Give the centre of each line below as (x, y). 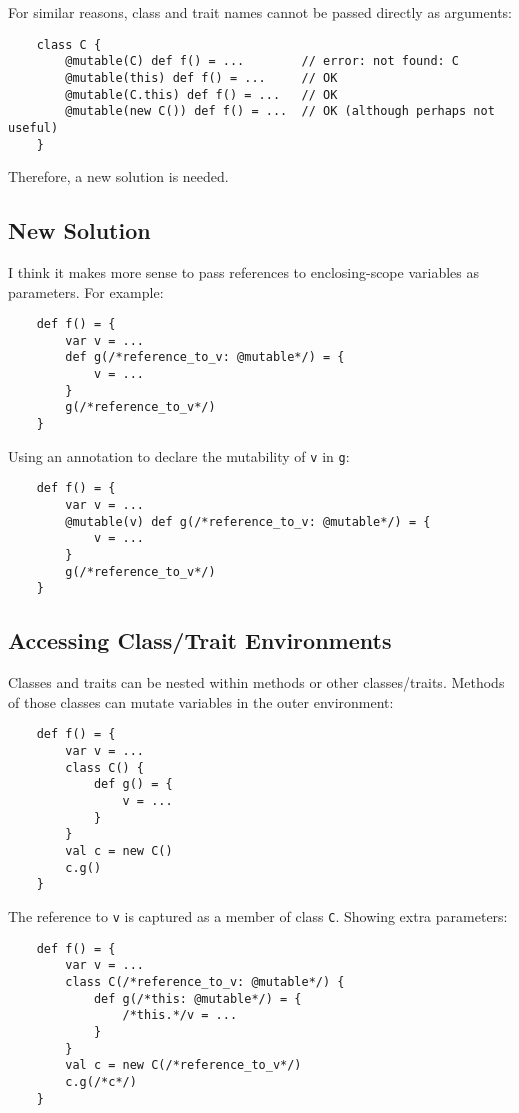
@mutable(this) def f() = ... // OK (201, 77)
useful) (33, 127)
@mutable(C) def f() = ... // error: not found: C (262, 61)
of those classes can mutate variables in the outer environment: (201, 701)
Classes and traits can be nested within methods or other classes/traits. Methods (256, 682)
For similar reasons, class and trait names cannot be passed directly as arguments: (260, 12)
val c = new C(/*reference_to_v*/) (183, 1065)
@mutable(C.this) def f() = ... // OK (201, 94)
